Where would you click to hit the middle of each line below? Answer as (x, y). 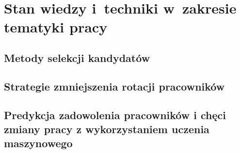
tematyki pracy (56, 27)
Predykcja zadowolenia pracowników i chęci (115, 115)
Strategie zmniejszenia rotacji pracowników (114, 86)
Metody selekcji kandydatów (77, 57)
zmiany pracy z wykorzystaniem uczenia (107, 129)
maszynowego (38, 143)
